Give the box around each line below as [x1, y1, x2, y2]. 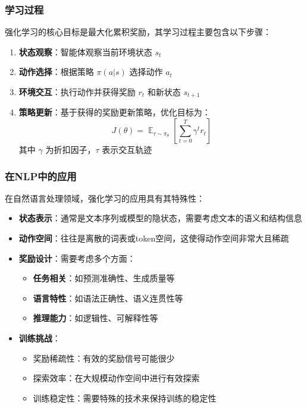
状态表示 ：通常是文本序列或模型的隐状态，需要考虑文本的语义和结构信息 [18, 212, 302, 224]
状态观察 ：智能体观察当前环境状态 [18, 45, 152, 58]
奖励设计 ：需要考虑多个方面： [18, 252, 136, 264]
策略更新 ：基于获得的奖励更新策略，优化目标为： [18, 106, 211, 118]
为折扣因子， [45, 143, 96, 156]
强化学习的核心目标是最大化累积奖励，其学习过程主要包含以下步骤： [5, 26, 271, 38]
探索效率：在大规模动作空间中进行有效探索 [33, 372, 200, 384]
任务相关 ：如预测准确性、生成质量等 [33, 272, 175, 284]
